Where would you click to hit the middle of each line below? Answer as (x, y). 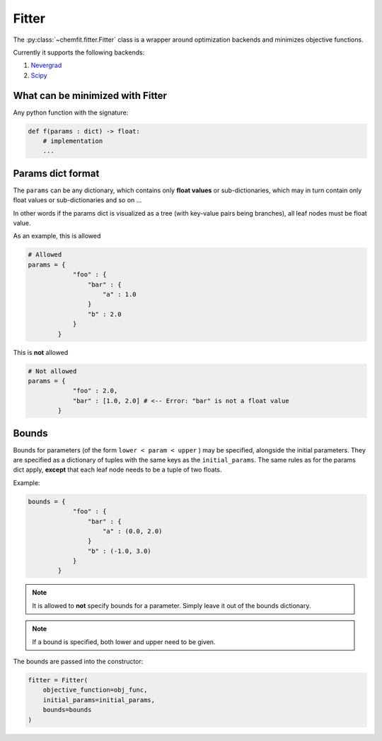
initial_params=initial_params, (99, 700)
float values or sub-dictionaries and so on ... (77, 200)
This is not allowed (41, 352)
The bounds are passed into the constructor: (78, 662)
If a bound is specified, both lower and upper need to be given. (124, 642)
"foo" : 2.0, (95, 391)
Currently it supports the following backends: (79, 52)
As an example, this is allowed (57, 236)
